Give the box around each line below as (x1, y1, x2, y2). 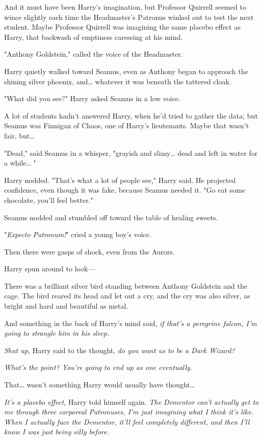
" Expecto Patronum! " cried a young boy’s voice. (4, 229, 151, 240)
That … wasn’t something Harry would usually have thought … (4, 379, 195, 390)
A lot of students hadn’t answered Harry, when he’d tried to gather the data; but (4, 110, 258, 121)
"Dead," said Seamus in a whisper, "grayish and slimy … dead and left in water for (4, 147, 258, 158)
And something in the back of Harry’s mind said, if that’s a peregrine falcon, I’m (4, 317, 257, 328)
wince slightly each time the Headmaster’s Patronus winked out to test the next (4, 11, 254, 22)
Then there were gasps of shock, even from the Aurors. (4, 246, 175, 257)
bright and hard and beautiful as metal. (4, 300, 128, 311)
